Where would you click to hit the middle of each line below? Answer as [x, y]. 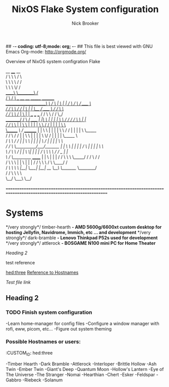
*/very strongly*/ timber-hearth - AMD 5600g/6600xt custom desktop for [84, 227]
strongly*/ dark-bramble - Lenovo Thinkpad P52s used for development [82, 238]
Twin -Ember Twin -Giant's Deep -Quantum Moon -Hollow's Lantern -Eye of [85, 369]
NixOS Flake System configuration [85, 9]
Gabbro [14, 380]
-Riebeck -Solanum [43, 380]
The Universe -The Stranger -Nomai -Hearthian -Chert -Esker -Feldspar [80, 374]
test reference [20, 262]
